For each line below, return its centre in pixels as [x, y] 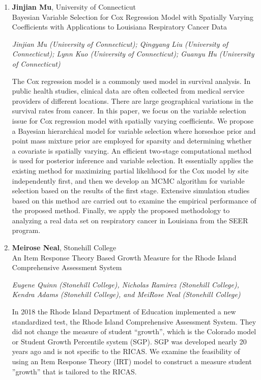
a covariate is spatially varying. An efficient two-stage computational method [132, 150]
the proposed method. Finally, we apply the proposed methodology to [121, 210]
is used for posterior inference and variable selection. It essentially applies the [133, 160]
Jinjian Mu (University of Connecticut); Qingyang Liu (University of [120, 43]
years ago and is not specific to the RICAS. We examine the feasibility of [126, 351]
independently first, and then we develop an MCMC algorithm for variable [128, 180]
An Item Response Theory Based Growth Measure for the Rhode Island [124, 257]
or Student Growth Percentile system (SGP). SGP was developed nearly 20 [129, 341]
